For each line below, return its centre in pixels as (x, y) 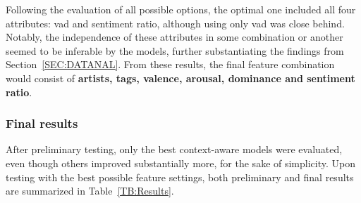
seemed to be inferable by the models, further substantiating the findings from (175, 50)
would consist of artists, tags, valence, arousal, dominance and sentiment (180, 78)
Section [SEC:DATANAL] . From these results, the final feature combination (170, 64)
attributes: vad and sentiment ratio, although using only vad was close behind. (175, 23)
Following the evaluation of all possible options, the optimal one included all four (181, 9)
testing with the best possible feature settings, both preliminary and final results (180, 177)
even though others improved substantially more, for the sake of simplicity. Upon (181, 163)
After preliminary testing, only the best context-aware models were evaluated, (174, 149)
